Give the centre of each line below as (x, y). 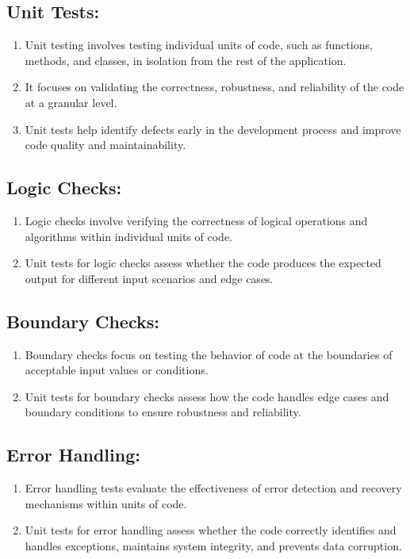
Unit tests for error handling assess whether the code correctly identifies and (211, 530)
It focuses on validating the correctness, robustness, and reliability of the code (215, 87)
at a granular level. (71, 102)
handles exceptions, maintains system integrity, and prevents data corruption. (213, 545)
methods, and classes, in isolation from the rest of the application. (186, 60)
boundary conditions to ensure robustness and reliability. (163, 412)
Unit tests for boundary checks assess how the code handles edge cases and (207, 396)
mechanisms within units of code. (106, 503)
